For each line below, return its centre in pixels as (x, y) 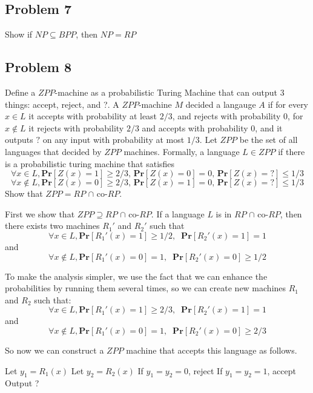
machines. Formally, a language (182, 151)
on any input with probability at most (114, 140)
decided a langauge (221, 104)
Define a (20, 92)
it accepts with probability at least (93, 116)
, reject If (206, 370)
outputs (19, 140)
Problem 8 (38, 67)
